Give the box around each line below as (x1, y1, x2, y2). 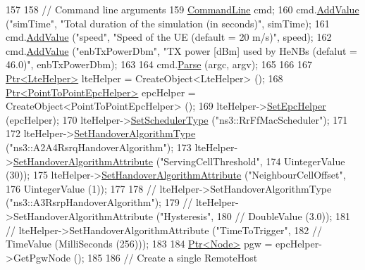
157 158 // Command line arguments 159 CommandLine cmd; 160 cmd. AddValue (6, 2, 359, 16)
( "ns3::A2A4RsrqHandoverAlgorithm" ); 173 (6, 139, 192, 154)
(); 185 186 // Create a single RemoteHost (73, 250, 258, 264)
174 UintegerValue (266, 153, 345, 168)
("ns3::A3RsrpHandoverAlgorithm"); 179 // (6, 195, 193, 210)
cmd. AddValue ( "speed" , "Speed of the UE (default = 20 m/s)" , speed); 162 (6, 30, 332, 44)
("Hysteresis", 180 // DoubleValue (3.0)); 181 (156, 208, 351, 223)
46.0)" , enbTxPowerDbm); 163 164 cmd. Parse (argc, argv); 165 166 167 (6, 57, 313, 72)
